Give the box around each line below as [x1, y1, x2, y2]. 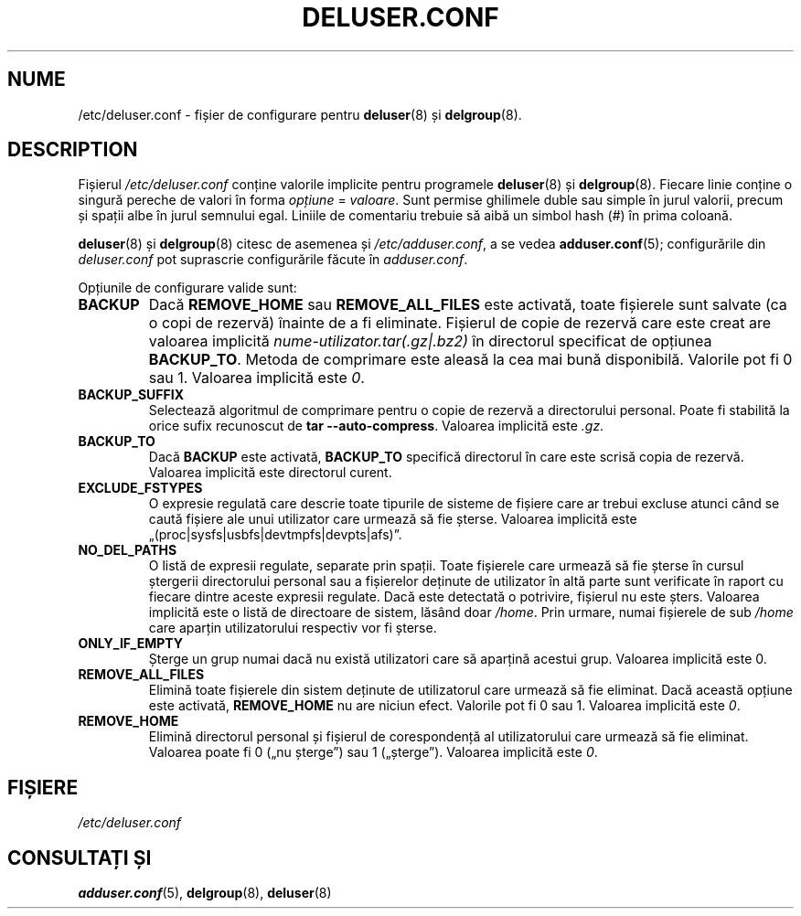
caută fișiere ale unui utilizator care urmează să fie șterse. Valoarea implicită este [148, 511, 637, 527]
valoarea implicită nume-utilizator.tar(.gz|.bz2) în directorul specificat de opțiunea [148, 332, 712, 351]
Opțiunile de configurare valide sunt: [78, 280, 297, 296]
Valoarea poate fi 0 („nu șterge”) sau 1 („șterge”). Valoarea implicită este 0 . [148, 744, 598, 761]
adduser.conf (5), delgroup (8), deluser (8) [78, 885, 332, 901]
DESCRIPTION [7, 138, 138, 162]
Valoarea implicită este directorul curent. [148, 464, 392, 481]
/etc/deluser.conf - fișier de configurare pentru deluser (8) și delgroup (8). [78, 106, 522, 122]
